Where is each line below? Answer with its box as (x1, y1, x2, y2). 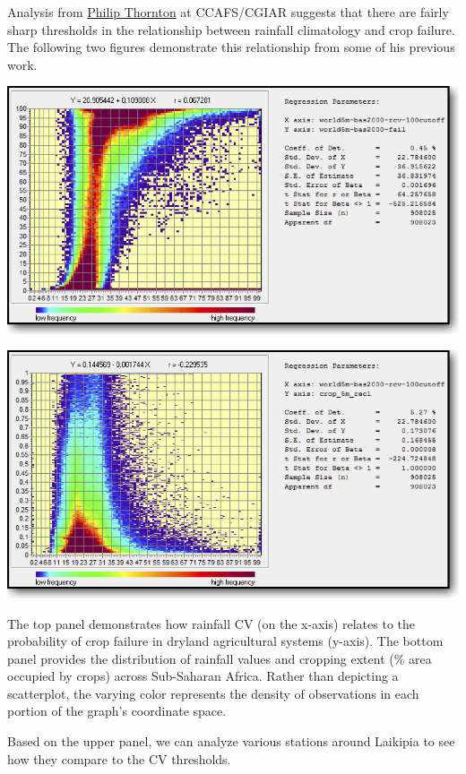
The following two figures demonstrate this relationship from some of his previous (7, 38, 455, 56)
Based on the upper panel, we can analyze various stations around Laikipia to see (7, 732, 455, 751)
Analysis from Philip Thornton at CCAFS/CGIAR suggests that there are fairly (7, 3, 449, 21)
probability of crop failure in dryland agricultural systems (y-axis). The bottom (7, 632, 444, 650)
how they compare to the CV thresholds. (7, 749, 231, 768)
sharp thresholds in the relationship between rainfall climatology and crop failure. (7, 20, 455, 39)
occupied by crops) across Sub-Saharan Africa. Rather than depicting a (7, 666, 399, 685)
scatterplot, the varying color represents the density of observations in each (7, 684, 419, 702)
